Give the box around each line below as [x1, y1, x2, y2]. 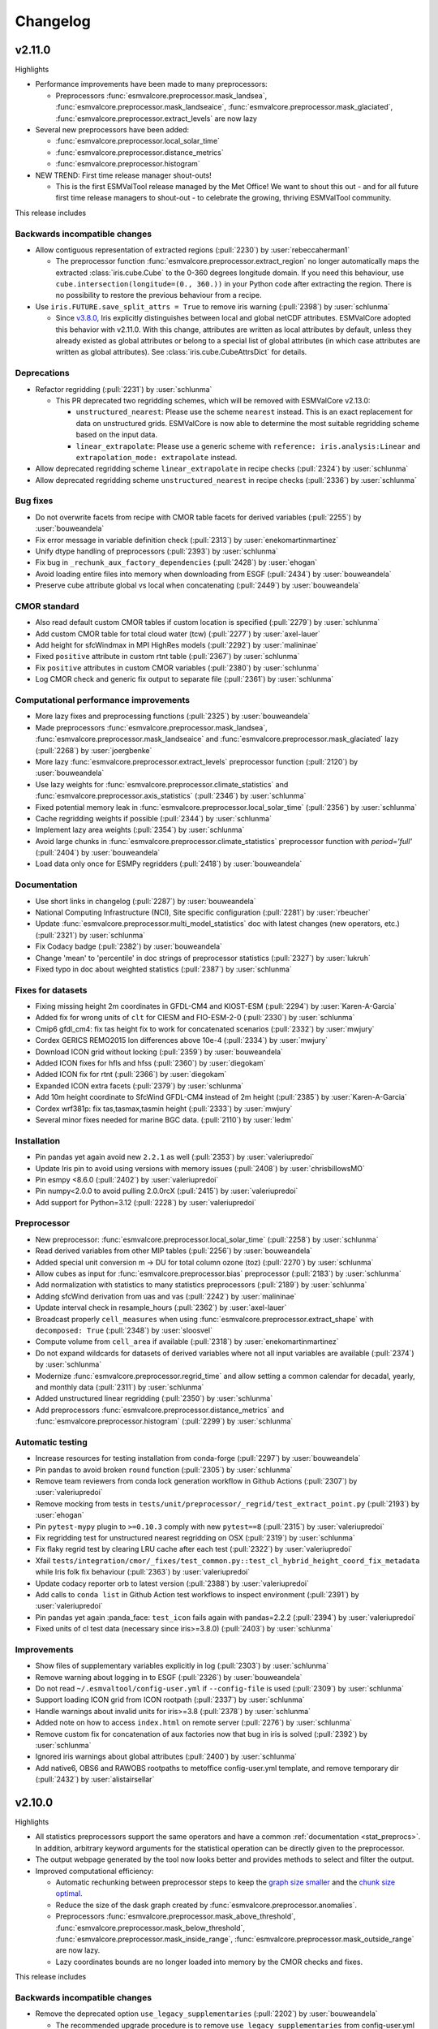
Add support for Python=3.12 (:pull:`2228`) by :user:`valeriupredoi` [35, 1197, 257, 1207]
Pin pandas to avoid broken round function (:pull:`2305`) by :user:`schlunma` [35, 1465, 293, 1475]
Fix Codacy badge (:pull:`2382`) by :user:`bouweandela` [35, 941, 223, 951]
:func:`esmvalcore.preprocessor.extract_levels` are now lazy [55, 114, 257, 123]
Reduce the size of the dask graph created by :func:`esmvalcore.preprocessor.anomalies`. [55, 1900, 357, 1910]
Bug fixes [15, 495, 54, 506]
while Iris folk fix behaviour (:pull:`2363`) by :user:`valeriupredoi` [35, 1567, 251, 1577]
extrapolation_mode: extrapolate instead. [75, 452, 238, 462]
